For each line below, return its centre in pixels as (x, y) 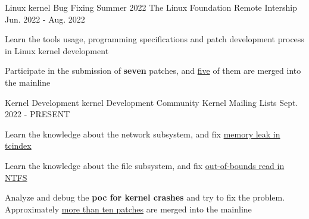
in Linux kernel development (57, 50)
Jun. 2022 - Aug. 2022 (45, 19)
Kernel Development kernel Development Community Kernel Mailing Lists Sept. (152, 102)
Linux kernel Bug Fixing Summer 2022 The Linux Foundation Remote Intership (151, 7)
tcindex (18, 146)
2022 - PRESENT (38, 114)
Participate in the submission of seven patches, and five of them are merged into (153, 71)
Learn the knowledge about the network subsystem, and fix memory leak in (143, 134)
